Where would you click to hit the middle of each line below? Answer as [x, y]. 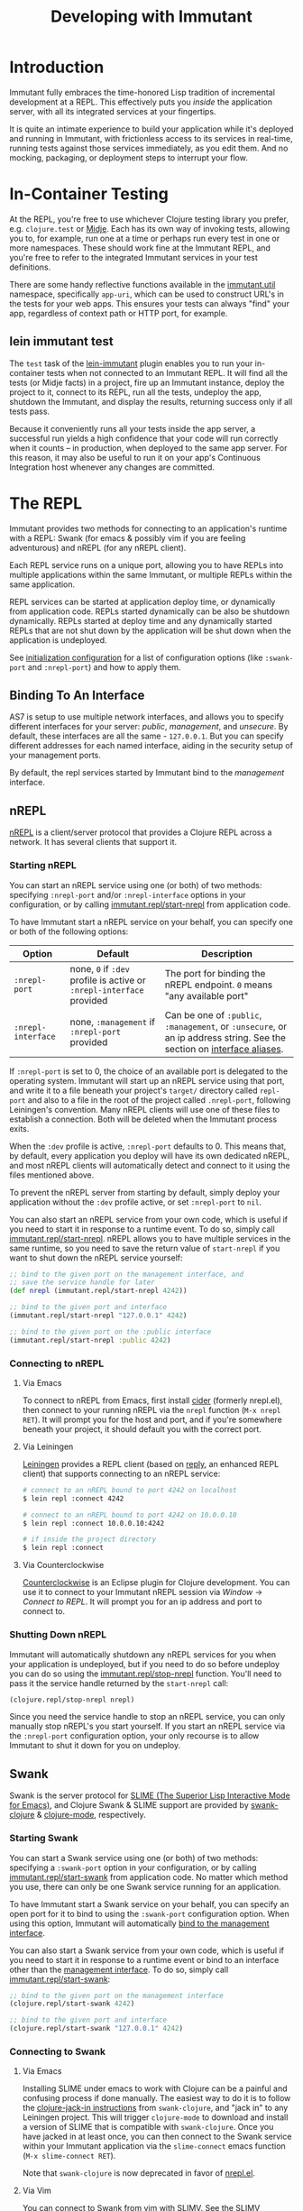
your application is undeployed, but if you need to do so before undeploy [145, 1664]
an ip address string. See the [225, 1037]
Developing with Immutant [151, 17]
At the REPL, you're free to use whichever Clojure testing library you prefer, [149, 219]
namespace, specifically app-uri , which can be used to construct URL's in [147, 294]
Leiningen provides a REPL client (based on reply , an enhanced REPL [151, 1463]
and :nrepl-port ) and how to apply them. [104, 667]
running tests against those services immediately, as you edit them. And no [149, 148]
